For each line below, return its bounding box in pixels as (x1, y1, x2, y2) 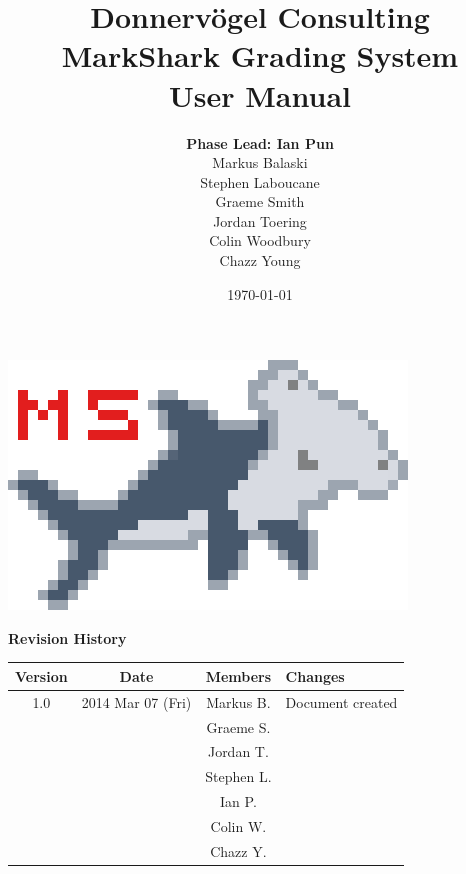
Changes (285, 665, 345, 686)
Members (205, 665, 272, 686)
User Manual (169, 74, 351, 115)
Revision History (8, 627, 127, 648)
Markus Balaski (212, 152, 308, 173)
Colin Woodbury (209, 230, 311, 251)
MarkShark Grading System (61, 35, 459, 76)
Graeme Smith (215, 191, 305, 212)
